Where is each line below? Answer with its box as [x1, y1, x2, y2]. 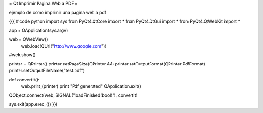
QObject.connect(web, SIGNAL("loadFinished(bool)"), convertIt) [9, 92, 138, 98]
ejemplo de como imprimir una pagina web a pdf [9, 10, 107, 16]
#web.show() [9, 52, 36, 58]
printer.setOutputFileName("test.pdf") [9, 68, 85, 74]
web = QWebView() [9, 36, 48, 42]
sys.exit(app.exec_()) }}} [9, 101, 58, 107]
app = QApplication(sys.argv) [9, 27, 68, 33]
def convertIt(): [9, 77, 39, 82]
